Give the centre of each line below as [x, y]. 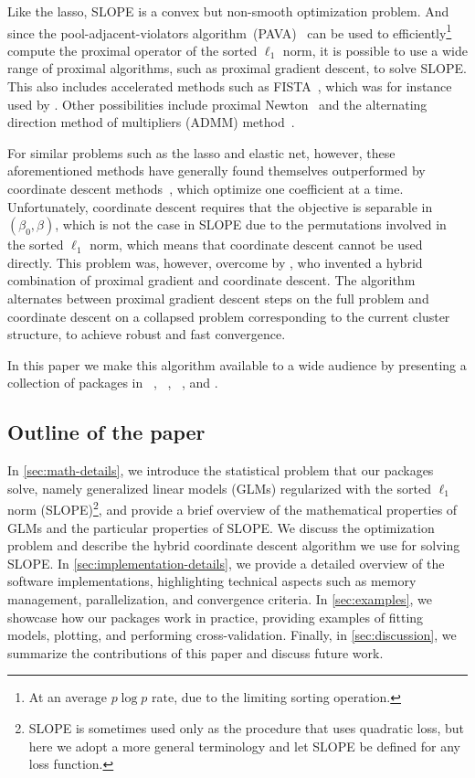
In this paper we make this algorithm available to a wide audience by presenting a [237, 364]
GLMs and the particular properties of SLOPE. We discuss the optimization [221, 527]
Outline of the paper [106, 432]
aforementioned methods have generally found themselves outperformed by [216, 171]
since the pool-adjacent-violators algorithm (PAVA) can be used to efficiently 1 [230, 31]
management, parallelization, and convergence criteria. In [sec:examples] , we [220, 598]
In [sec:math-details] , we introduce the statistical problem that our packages [221, 470]
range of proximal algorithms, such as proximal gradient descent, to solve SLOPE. [237, 68]
